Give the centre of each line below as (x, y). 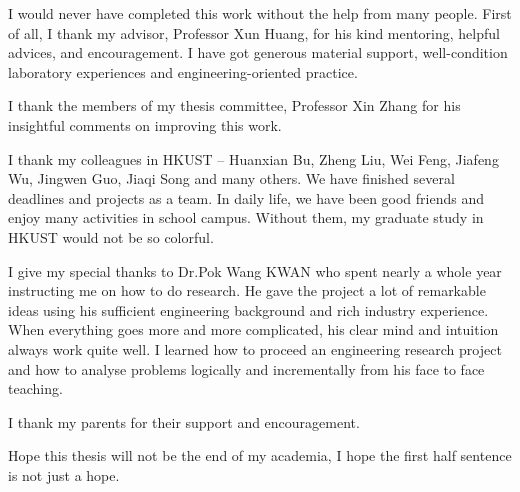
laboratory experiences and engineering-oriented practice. (183, 71)
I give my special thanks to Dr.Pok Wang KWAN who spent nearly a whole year (255, 270)
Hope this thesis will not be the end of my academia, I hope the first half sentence (260, 455)
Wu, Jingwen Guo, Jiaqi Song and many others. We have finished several (231, 178)
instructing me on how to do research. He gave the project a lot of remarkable (247, 290)
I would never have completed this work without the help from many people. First (260, 13)
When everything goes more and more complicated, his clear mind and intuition (253, 329)
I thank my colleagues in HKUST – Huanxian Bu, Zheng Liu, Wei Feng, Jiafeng (253, 158)
